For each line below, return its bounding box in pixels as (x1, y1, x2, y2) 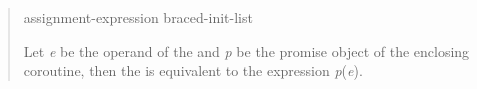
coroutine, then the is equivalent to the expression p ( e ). (23, 60, 363, 81)
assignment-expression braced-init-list (23, 7, 253, 27)
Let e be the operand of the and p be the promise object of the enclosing (23, 40, 470, 61)
